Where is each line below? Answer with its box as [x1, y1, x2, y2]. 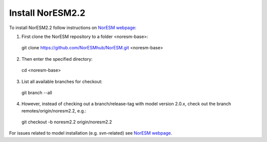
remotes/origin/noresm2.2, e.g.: [21, 107, 87, 113]
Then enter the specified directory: [21, 56, 93, 62]
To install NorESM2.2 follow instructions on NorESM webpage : [9, 25, 137, 31]
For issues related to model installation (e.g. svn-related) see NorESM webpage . [9, 130, 173, 136]
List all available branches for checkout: [21, 78, 103, 84]
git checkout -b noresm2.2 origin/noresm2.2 [21, 119, 112, 125]
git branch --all [21, 89, 52, 96]
